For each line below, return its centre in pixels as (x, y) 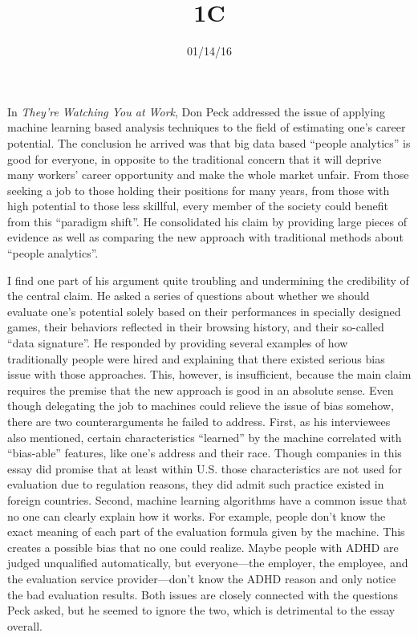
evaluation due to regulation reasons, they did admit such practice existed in (196, 484)
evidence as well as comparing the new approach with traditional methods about (205, 237)
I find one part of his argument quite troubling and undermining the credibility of (208, 280)
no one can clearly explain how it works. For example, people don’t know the (197, 515)
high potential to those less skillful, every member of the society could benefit (198, 206)
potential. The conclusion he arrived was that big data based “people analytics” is (209, 142)
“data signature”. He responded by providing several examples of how (178, 343)
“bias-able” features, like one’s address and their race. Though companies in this (205, 453)
